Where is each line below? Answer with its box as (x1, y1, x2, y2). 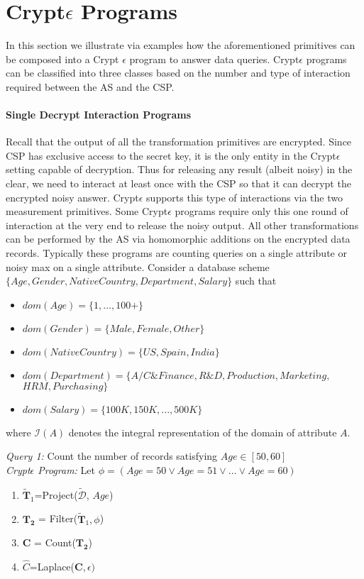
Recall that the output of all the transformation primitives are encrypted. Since (6, 134, 352, 149)
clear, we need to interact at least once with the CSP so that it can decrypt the (6, 176, 351, 191)
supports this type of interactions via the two (146, 189, 343, 204)
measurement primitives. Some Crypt (6, 204, 168, 219)
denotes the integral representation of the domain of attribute (68, 424, 337, 439)
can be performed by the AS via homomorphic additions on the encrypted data (6, 231, 351, 246)
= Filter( (38, 511, 78, 526)
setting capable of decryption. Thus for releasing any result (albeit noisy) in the (6, 162, 353, 177)
